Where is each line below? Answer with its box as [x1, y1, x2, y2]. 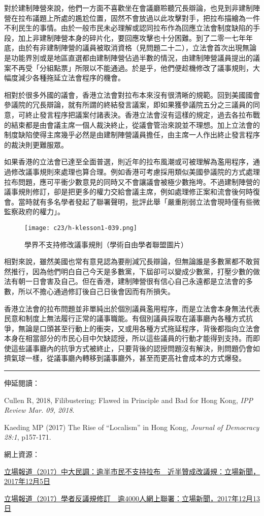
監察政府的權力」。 [4, 206, 64, 217]
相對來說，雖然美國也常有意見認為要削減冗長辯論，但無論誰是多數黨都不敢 [4, 256, 253, 267]
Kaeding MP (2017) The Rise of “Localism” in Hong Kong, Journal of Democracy [4, 421, 259, 432]
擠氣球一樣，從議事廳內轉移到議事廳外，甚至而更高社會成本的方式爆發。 [4, 353, 246, 363]
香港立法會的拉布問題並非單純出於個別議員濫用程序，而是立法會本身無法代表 [4, 303, 260, 313]
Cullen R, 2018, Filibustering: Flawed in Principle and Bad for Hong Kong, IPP [4, 394, 253, 405]
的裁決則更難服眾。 [4, 139, 68, 150]
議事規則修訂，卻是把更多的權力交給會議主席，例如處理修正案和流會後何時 [4, 186, 253, 197]
